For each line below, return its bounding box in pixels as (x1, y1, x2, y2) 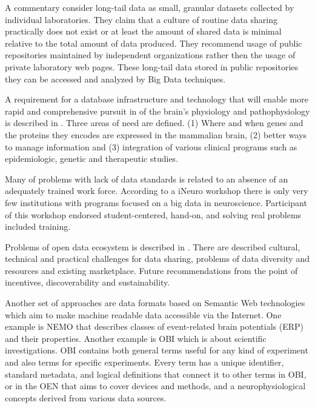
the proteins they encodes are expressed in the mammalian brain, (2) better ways (5, 128, 307, 141)
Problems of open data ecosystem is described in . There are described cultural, (5, 240, 300, 253)
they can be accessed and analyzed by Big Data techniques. (5, 72, 226, 85)
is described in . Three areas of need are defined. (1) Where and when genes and (5, 116, 303, 129)
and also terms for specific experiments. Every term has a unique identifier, (5, 356, 284, 369)
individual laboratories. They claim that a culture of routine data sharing (5, 13, 277, 25)
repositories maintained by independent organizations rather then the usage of (5, 48, 296, 61)
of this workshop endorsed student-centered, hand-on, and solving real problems (5, 208, 302, 221)
